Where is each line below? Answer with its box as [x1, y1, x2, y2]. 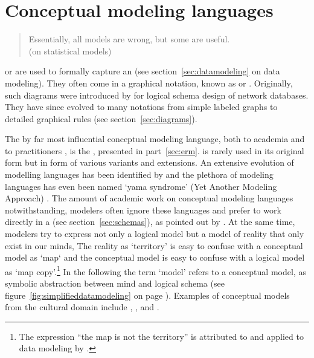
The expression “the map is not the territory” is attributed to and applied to [19, 330, 304, 342]
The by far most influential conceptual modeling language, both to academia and [5, 132, 305, 145]
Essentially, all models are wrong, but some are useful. [28, 33, 230, 45]
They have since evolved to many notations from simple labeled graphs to [5, 100, 278, 113]
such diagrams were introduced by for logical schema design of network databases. [5, 88, 309, 101]
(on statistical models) [28, 44, 112, 57]
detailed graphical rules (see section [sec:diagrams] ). [5, 112, 197, 125]
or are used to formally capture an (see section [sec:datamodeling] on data [5, 65, 280, 77]
